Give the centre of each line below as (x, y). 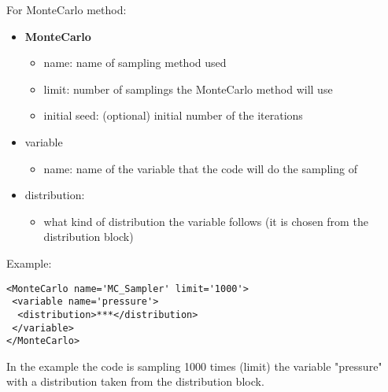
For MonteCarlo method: (67, 9)
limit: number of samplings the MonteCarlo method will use (188, 89)
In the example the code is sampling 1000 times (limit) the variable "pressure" (194, 366)
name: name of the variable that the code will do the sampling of (200, 168)
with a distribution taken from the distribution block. (135, 381)
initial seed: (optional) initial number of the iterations (173, 115)
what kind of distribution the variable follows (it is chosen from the (206, 221)
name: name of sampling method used (135, 63)
